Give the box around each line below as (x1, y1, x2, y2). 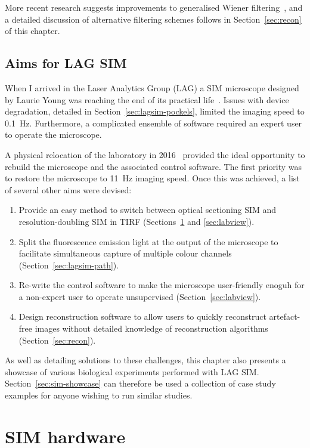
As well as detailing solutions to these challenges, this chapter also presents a (5, 354, 286, 366)
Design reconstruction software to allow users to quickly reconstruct (18, 310, 266, 323)
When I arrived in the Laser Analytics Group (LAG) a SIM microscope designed (5, 81, 299, 94)
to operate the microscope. (5, 128, 102, 141)
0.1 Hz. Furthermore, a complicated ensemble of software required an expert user (5, 116, 302, 129)
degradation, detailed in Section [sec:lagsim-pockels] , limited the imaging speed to (5, 105, 305, 118)
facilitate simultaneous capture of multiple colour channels (18, 247, 232, 259)
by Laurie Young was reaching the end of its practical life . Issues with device (5, 93, 289, 106)
